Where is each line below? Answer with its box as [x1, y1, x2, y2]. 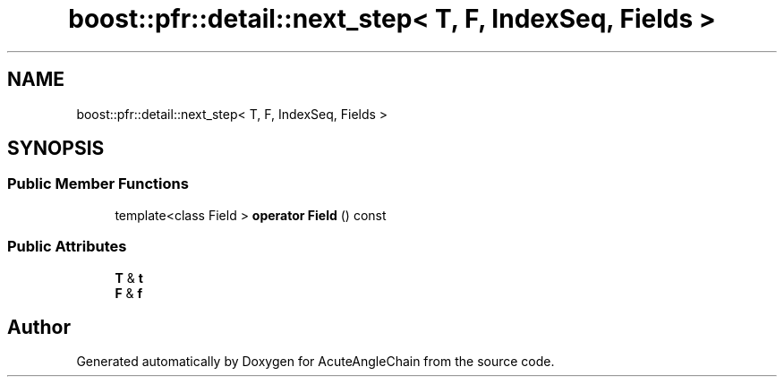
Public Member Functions [7, 175, 189, 193]
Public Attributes [7, 237, 127, 256]
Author [7, 315, 71, 338]
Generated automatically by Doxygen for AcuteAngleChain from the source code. [76, 354, 555, 370]
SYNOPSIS [7, 137, 105, 160]
